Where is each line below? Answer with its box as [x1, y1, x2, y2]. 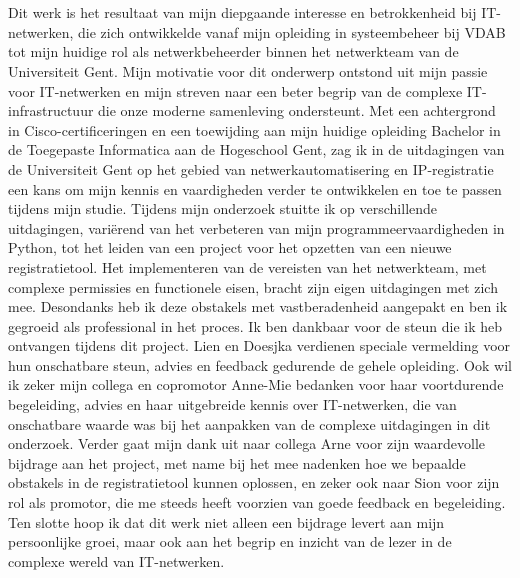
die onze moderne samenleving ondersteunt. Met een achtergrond [98, 100, 496, 121]
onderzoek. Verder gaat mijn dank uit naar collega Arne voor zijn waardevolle [8, 433, 486, 454]
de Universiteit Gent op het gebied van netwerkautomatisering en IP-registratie [8, 158, 494, 179]
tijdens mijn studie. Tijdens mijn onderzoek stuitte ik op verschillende [8, 198, 438, 219]
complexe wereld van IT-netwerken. [8, 550, 225, 571]
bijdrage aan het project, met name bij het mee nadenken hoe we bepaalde [8, 452, 466, 473]
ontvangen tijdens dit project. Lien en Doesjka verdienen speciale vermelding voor [8, 335, 511, 356]
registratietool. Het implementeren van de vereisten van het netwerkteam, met [8, 256, 487, 277]
